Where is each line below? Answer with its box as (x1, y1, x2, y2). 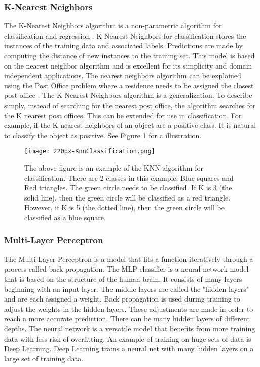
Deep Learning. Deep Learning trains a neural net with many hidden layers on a (4, 343, 254, 354)
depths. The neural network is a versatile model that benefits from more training (4, 323, 255, 333)
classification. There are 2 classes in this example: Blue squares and (24, 172, 234, 183)
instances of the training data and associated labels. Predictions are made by (4, 40, 243, 51)
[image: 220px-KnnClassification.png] (24, 148, 155, 155)
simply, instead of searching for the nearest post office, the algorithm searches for (4, 99, 256, 110)
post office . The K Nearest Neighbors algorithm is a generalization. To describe (4, 90, 252, 101)
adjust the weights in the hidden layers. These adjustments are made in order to (4, 303, 253, 314)
